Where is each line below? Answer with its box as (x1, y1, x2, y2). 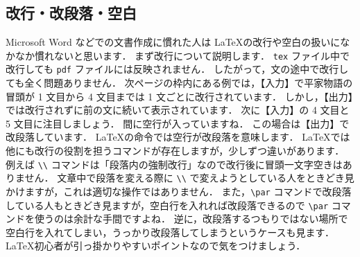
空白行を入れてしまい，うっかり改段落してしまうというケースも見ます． (6, 224, 334, 239)
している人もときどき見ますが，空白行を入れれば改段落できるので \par (6, 197, 329, 212)
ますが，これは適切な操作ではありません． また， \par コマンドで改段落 (24, 184, 352, 198)
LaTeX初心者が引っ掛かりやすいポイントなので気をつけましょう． (6, 238, 306, 253)
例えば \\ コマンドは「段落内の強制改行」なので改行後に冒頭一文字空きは (6, 157, 343, 171)
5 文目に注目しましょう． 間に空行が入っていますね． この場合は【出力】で (6, 116, 350, 130)
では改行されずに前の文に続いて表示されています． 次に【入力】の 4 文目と (6, 103, 350, 117)
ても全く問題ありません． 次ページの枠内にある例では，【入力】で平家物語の (6, 76, 353, 90)
